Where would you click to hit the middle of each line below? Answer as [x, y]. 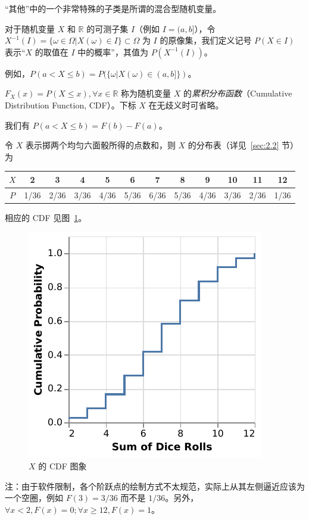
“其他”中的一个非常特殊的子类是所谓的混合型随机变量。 [113, 8]
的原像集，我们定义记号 [206, 40]
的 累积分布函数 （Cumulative [238, 93]
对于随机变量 [30, 28]
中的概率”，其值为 [113, 52]
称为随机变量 [146, 93]
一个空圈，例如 [34, 498]
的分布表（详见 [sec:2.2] [233, 145]
